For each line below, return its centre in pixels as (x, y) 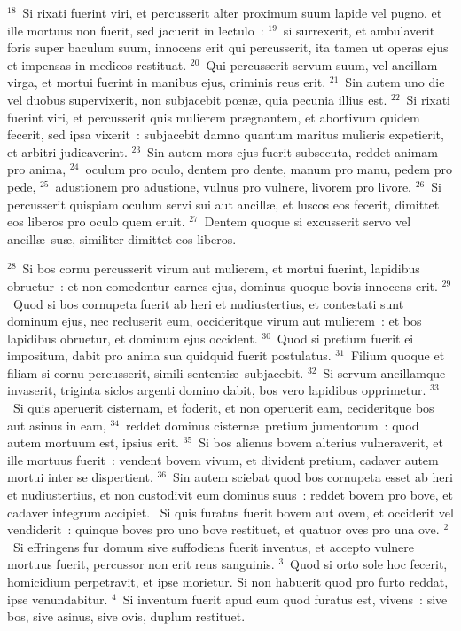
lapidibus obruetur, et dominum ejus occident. (133, 338)
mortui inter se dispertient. (80, 477)
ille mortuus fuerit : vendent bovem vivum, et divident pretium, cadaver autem (223, 459)
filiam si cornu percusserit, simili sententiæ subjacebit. (156, 372)
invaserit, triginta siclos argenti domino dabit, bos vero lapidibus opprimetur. (217, 390)
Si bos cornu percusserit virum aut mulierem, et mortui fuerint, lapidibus (221, 268)
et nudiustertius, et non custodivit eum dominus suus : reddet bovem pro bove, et (230, 495)
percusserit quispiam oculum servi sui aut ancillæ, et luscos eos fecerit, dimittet (223, 204)
